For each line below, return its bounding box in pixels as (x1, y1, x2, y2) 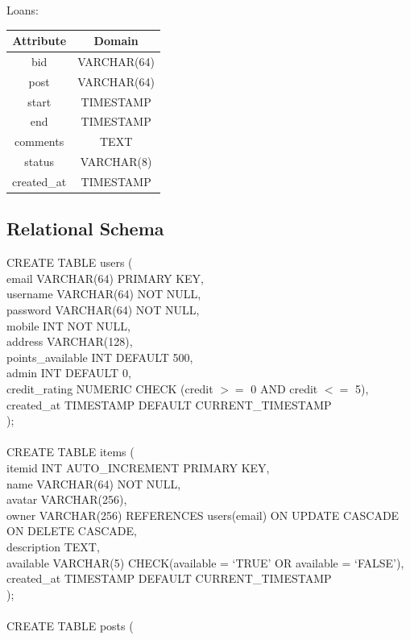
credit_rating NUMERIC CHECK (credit (6, 380, 213, 397)
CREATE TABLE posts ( (6, 617, 134, 634)
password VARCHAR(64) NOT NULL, (6, 301, 200, 318)
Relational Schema (6, 216, 164, 241)
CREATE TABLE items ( (6, 443, 135, 460)
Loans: (6, 2, 39, 18)
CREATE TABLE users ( (6, 254, 133, 271)
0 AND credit (251, 380, 318, 397)
